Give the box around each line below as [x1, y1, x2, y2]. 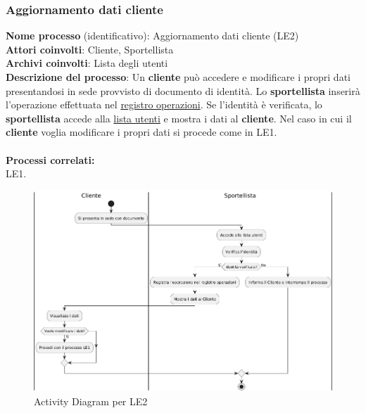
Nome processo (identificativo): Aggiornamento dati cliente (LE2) [6, 28, 299, 43]
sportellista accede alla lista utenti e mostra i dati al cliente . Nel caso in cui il [6, 110, 352, 125]
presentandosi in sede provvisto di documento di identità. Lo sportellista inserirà [6, 83, 360, 98]
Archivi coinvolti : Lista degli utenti [6, 56, 168, 70]
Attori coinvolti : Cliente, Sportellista [6, 42, 174, 56]
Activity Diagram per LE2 [34, 393, 148, 408]
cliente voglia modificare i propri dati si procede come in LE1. [6, 125, 277, 139]
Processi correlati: [6, 152, 95, 167]
